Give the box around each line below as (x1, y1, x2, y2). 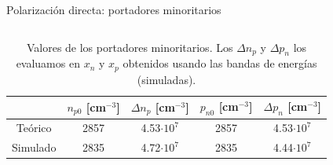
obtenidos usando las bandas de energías (123, 55, 317, 71)
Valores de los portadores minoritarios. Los (26, 38, 233, 55)
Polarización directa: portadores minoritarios (6, 2, 221, 17)
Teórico (16, 119, 52, 136)
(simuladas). (137, 71, 196, 87)
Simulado (12, 139, 57, 156)
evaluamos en (16, 55, 80, 71)
